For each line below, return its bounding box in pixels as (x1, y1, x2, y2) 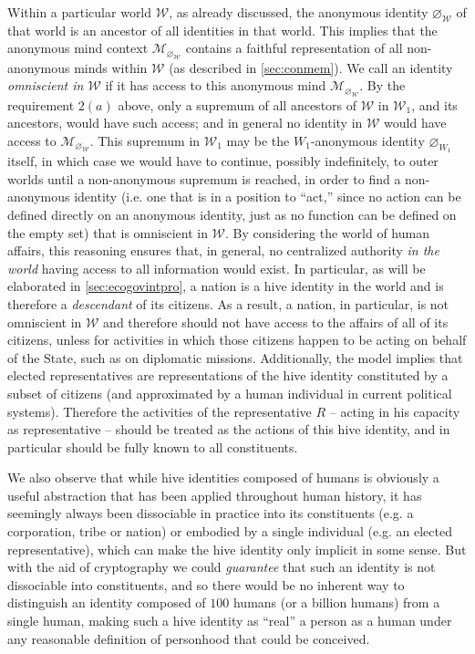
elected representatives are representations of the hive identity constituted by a (7, 366, 449, 385)
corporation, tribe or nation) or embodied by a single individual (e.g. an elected (7, 522, 452, 541)
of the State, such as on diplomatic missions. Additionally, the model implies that (7, 348, 463, 367)
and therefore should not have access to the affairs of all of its (103, 312, 449, 331)
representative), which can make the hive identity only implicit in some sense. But (7, 539, 467, 558)
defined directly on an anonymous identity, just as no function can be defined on (7, 204, 457, 223)
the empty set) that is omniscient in (7, 223, 208, 242)
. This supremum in (89, 130, 201, 150)
